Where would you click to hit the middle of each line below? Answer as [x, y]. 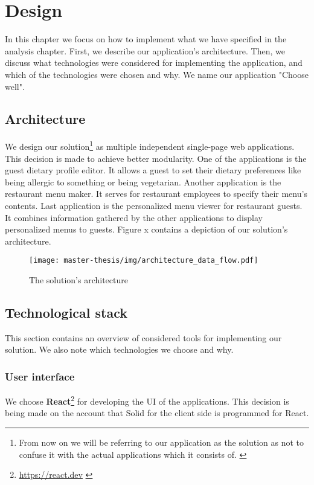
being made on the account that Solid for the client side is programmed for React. [157, 413]
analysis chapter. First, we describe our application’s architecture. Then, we [145, 50]
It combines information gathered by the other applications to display [134, 217]
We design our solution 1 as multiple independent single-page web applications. [150, 145]
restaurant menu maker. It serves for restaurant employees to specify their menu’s [156, 194]
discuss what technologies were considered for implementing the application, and [154, 63]
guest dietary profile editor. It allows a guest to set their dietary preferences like [153, 170]
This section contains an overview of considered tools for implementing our [143, 337]
